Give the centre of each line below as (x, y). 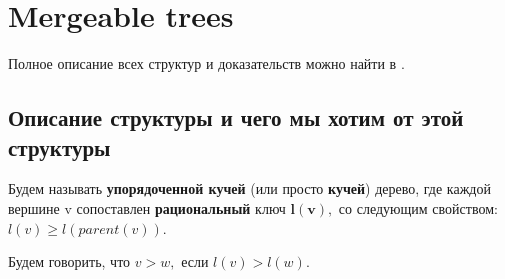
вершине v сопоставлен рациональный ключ (147, 207)
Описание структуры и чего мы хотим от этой (236, 117)
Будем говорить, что (69, 261)
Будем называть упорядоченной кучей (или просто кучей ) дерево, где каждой (249, 188)
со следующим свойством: (418, 207)
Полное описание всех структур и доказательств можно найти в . (206, 63)
